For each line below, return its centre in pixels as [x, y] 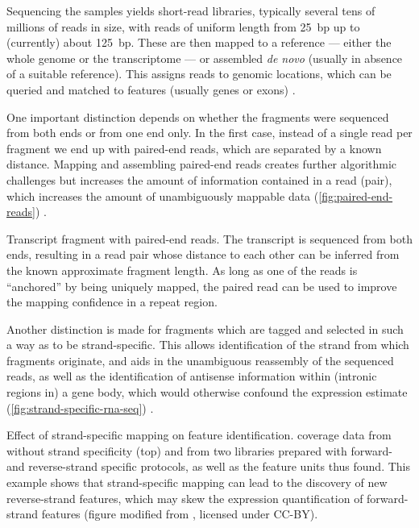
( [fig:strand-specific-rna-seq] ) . [80, 407]
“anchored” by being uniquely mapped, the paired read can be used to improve [202, 286]
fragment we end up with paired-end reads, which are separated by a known [194, 148]
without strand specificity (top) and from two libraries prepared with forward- [199, 450]
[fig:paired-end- [356, 195]
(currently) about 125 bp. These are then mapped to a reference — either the [199, 42]
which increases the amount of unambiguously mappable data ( [163, 195]
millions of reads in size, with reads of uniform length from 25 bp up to [183, 26]
